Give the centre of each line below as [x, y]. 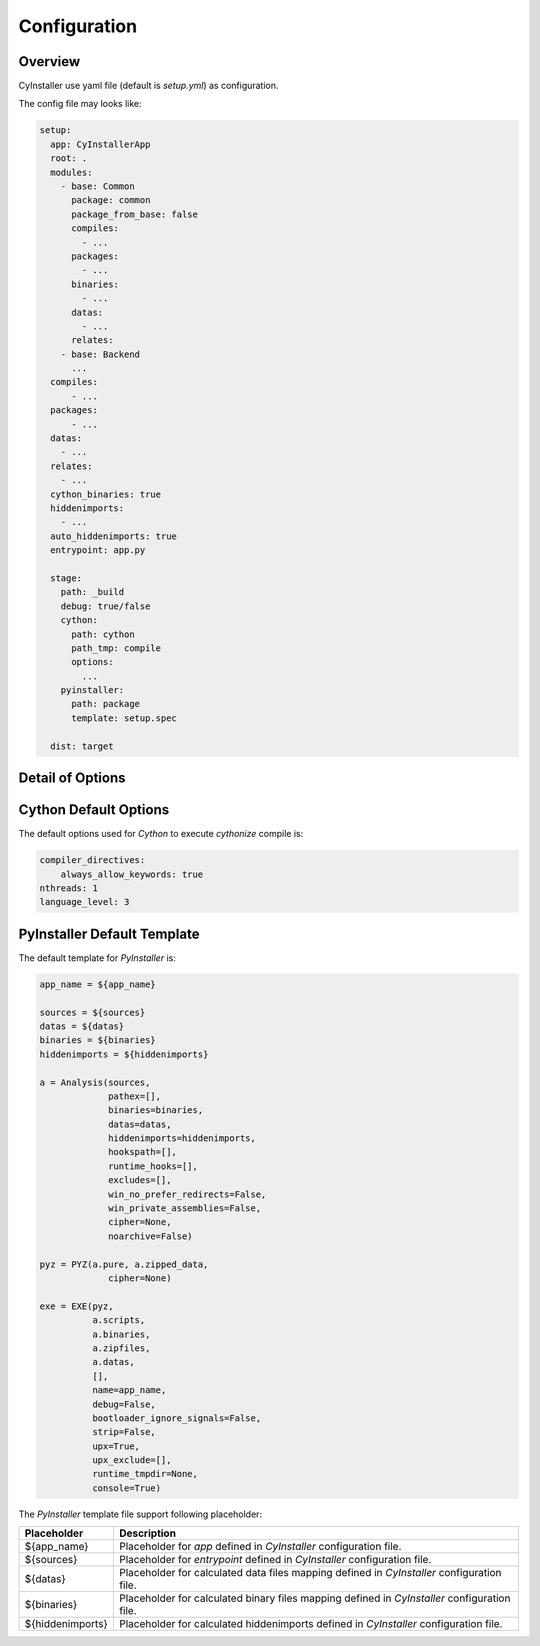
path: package [105, 704]
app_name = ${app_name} [98, 984]
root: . [69, 158]
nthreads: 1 [69, 888]
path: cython [103, 634]
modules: [71, 172]
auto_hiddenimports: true [113, 536]
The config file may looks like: [80, 104]
